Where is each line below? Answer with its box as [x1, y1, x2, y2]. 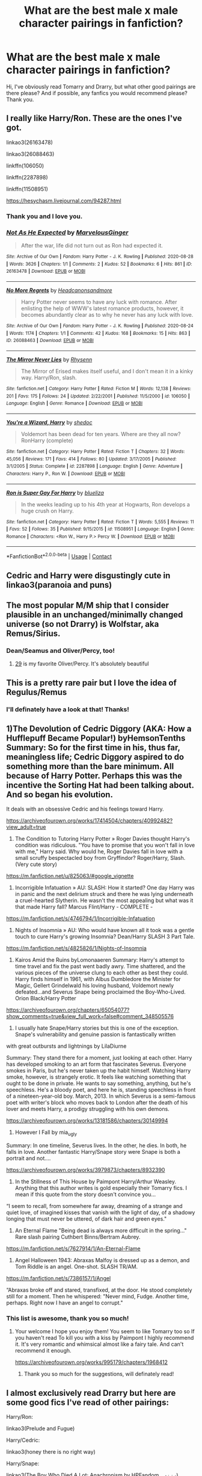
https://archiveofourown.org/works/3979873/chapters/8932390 [6, 1166, 165, 1174]
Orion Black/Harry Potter [14, 995, 76, 1002]
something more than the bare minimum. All [6, 761, 174, 771]
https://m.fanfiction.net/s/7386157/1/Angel [6, 1275, 111, 1282]
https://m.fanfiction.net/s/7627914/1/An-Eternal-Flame [6, 1245, 141, 1253]
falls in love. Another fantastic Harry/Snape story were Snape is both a [6, 1148, 180, 1156]
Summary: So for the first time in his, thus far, [6, 742, 180, 753]
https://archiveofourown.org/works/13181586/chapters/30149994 [6, 1117, 168, 1124]
